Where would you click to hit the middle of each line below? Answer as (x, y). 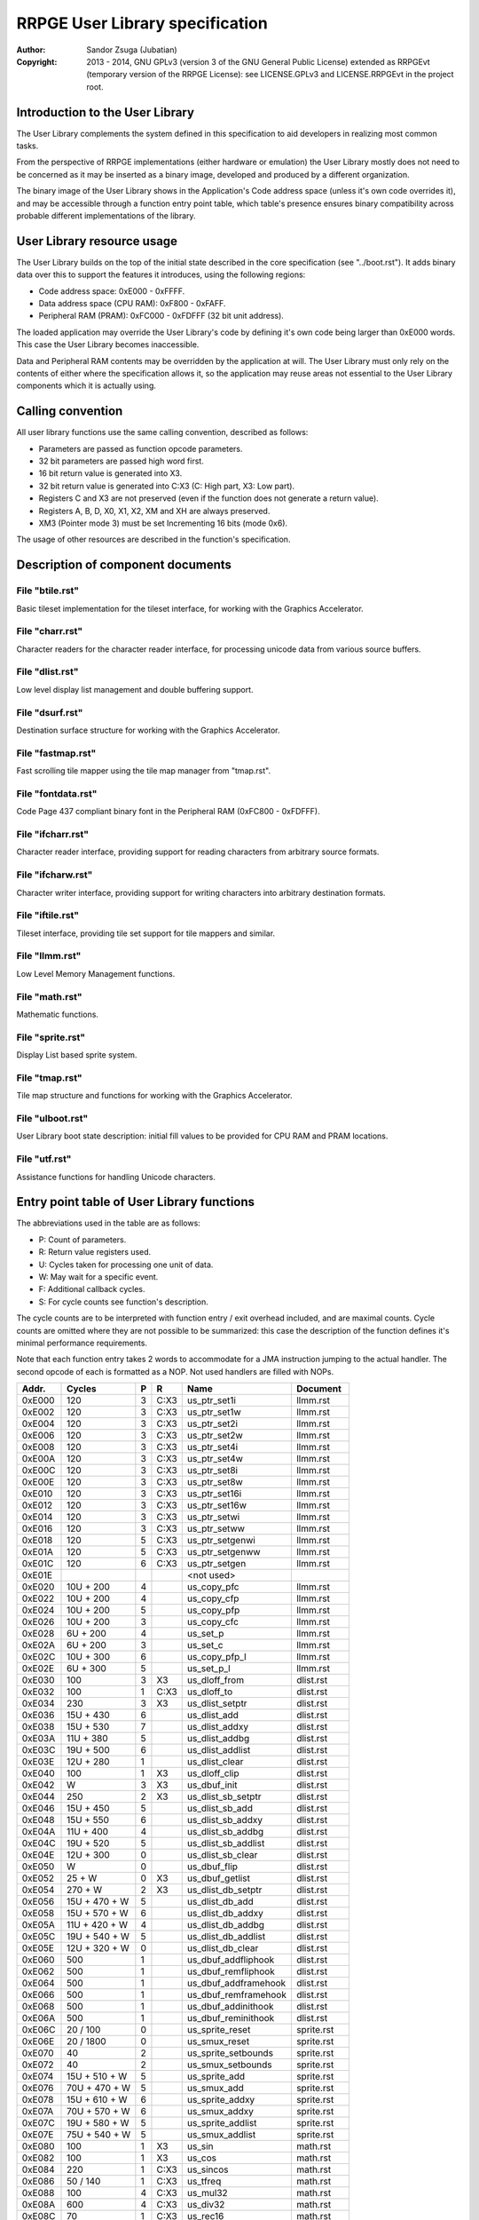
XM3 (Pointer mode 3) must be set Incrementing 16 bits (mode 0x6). (163, 523)
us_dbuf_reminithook (231, 2018)
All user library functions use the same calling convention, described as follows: (162, 432)
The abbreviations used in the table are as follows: (109, 1223)
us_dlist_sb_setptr (224, 1796)
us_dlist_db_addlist (226, 1937)
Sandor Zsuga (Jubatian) (132, 50)
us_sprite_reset (219, 2030)
